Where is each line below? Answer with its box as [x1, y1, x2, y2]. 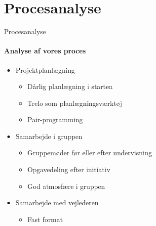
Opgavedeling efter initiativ [27, 164, 111, 175]
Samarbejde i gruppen [15, 131, 82, 141]
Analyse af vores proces [4, 45, 86, 56]
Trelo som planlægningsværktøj [27, 97, 122, 108]
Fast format [27, 214, 63, 224]
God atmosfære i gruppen [27, 181, 105, 191]
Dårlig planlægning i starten [27, 81, 113, 91]
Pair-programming [27, 114, 83, 125]
